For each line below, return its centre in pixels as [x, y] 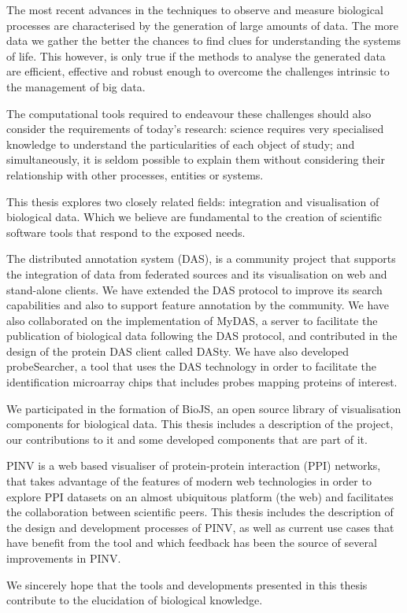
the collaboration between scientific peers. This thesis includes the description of [200, 512]
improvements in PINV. [64, 558]
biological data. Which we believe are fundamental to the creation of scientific [194, 217]
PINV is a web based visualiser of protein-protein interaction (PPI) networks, [194, 465]
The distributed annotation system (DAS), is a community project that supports [201, 258]
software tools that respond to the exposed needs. [126, 232]
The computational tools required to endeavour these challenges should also [189, 113]
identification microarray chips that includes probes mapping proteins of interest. [202, 382]
